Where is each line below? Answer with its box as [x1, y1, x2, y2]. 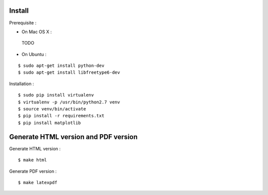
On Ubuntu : [21, 51, 47, 57]
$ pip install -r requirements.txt [18, 113, 105, 119]
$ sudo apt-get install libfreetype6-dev [18, 70, 120, 75]
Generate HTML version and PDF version [9, 133, 138, 141]
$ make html [18, 157, 47, 163]
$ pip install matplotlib [18, 120, 81, 126]
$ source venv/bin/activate [18, 106, 86, 112]
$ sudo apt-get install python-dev [18, 63, 105, 69]
